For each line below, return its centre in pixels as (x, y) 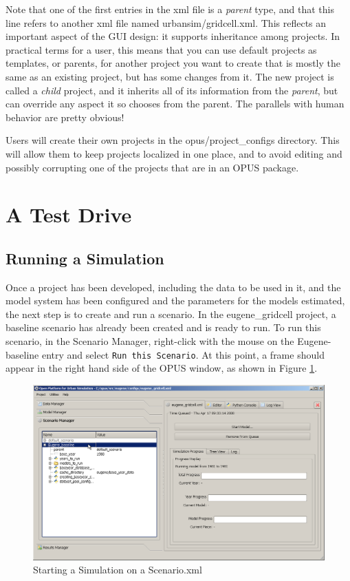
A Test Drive (69, 214)
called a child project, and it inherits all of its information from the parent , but (172, 90)
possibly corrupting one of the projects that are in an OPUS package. (152, 167)
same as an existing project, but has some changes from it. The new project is (170, 76)
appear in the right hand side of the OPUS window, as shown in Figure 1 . (162, 368)
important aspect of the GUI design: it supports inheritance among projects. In (173, 36)
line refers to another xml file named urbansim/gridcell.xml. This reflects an (166, 22)
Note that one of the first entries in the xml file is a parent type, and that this (170, 9)
